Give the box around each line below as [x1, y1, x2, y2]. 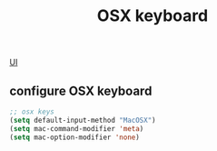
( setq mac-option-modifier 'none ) [9, 133, 141, 142]
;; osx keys [9, 107, 54, 116]
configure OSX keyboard [9, 83, 153, 98]
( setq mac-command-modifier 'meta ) [9, 124, 144, 133]
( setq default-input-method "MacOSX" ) [9, 116, 156, 125]
